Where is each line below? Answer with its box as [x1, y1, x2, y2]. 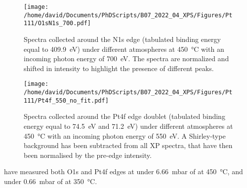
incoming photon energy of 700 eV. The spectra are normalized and [24, 53, 229, 64]
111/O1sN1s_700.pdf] [24, 20, 91, 27]
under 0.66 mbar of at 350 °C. [4, 176, 97, 186]
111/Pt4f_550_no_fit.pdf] [24, 97, 109, 104]
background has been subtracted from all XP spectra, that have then [24, 140, 233, 150]
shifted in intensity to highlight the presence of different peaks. [24, 63, 214, 73]
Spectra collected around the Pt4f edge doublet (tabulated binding [24, 111, 225, 121]
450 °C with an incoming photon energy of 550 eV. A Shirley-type [24, 130, 226, 141]
